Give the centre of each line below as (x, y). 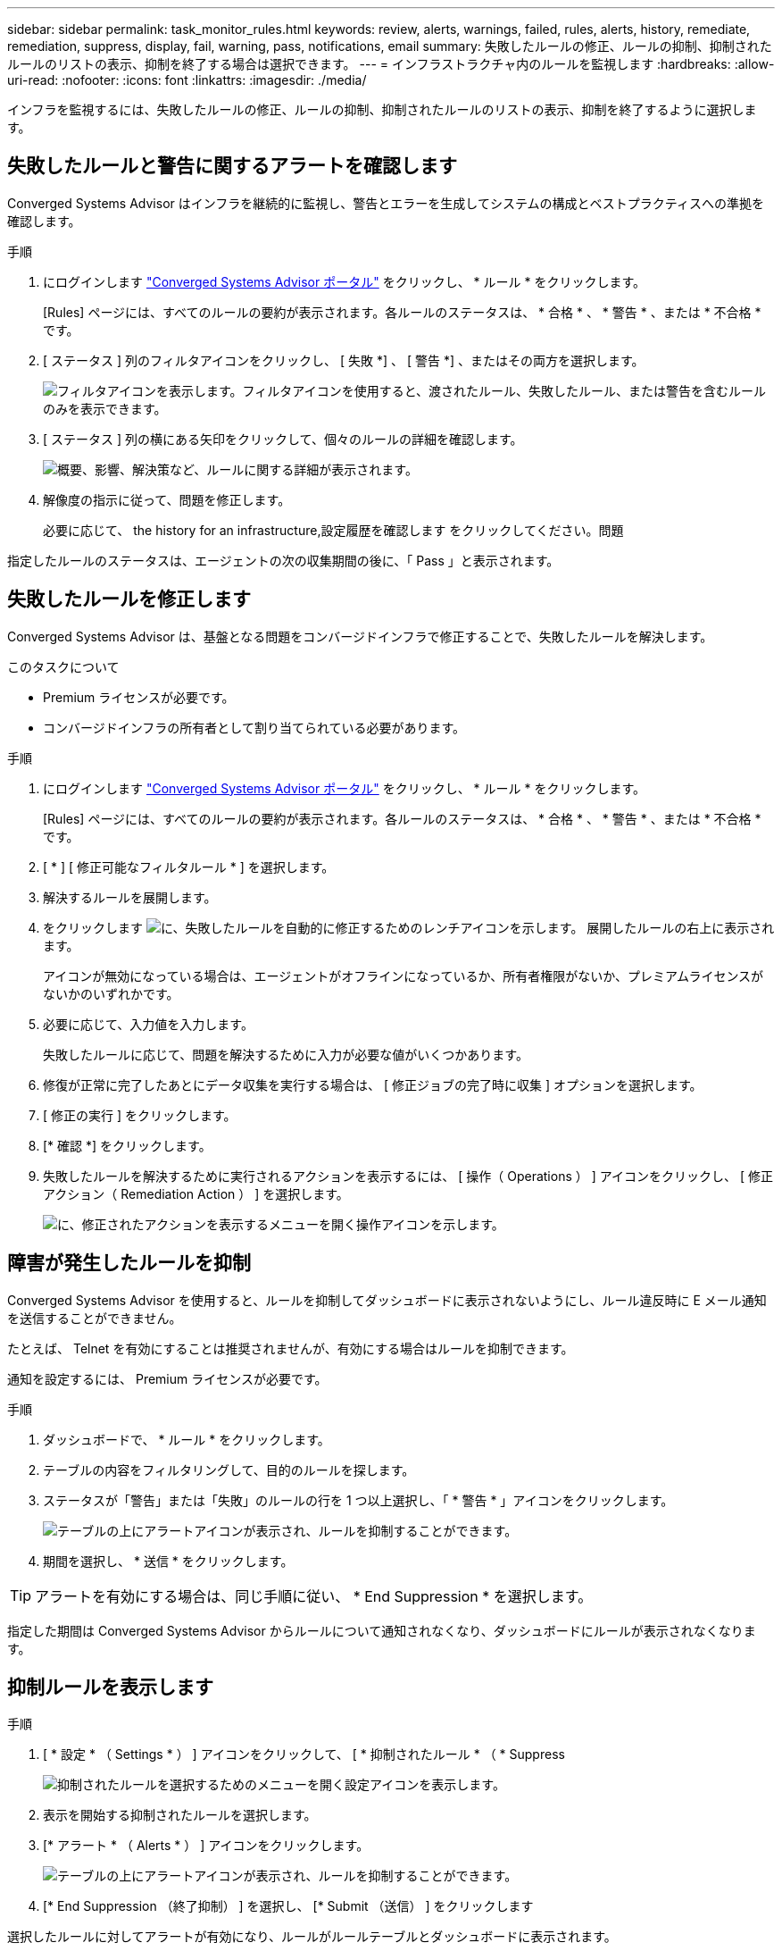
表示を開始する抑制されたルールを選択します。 (180, 1815)
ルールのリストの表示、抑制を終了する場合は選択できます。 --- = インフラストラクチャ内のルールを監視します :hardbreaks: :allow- (391, 64)
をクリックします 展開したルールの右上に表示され (409, 927)
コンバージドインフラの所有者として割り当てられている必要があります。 (254, 727)
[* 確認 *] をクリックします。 (127, 1145)
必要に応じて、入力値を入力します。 (148, 1024)
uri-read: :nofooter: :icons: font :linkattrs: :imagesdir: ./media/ (187, 80)
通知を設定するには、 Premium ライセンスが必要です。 (167, 1378)
